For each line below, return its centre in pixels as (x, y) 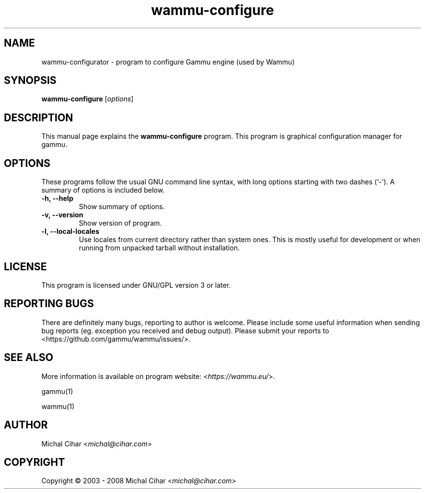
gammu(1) (57, 391)
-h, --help (57, 198)
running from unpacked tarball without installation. (159, 248)
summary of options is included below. (103, 190)
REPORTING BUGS (49, 304)
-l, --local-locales (70, 231)
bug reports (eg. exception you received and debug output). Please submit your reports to (185, 330)
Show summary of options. (122, 207)
